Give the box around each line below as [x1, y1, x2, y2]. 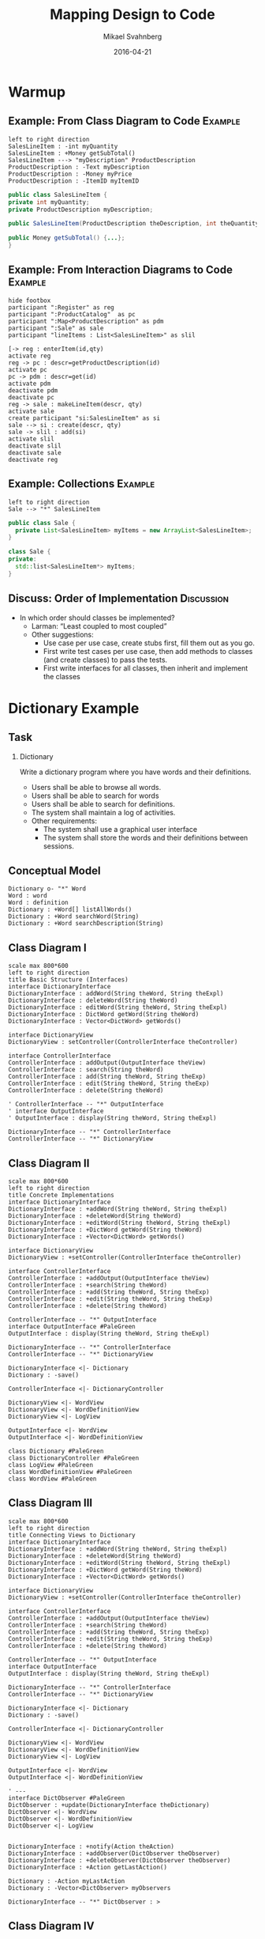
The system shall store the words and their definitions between [43, 833, 248, 842]
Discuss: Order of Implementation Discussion [8, 592, 229, 606]
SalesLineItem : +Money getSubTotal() [8, 149, 136, 157]
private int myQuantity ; [8, 198, 90, 206]
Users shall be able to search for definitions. [31, 799, 175, 808]
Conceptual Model [8, 864, 101, 877]
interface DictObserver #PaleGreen [8, 1793, 125, 1802]
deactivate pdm [8, 386, 58, 395]
